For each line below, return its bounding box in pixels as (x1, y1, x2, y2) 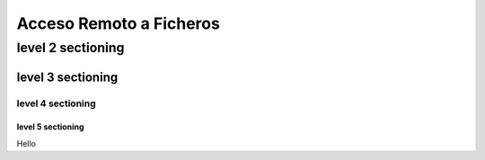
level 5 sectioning (16, 121, 84, 132)
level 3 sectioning (16, 69, 119, 84)
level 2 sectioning (16, 40, 125, 56)
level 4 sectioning (16, 97, 96, 110)
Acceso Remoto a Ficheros (16, 13, 220, 33)
